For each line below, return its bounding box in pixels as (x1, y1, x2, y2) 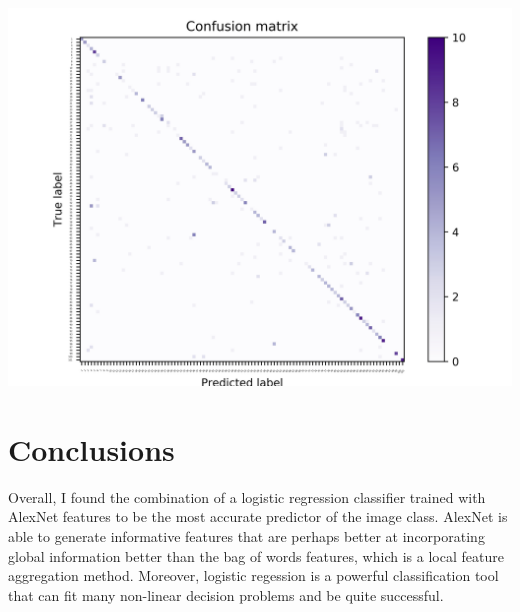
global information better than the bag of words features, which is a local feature (8, 545, 504, 566)
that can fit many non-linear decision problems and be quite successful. (8, 584, 444, 605)
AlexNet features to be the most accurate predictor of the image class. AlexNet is (8, 506, 508, 527)
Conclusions (8, 428, 175, 469)
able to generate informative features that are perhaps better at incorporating (8, 525, 485, 546)
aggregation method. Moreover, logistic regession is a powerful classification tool (8, 565, 499, 586)
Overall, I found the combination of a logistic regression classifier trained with (8, 486, 486, 507)
